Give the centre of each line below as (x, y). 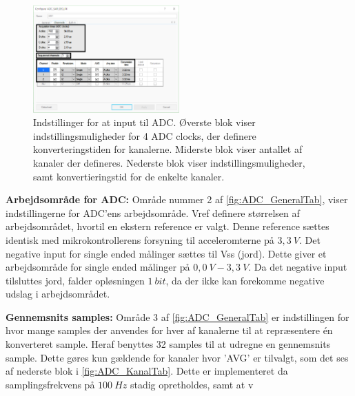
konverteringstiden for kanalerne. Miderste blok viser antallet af (168, 149)
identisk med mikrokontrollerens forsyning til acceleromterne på (140, 239)
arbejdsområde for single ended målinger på (98, 267)
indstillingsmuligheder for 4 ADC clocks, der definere (145, 135)
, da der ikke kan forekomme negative (245, 280)
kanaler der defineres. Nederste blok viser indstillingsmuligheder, (169, 162)
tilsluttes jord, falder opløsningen (75, 280)
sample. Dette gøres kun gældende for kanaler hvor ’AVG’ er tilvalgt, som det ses (177, 357)
